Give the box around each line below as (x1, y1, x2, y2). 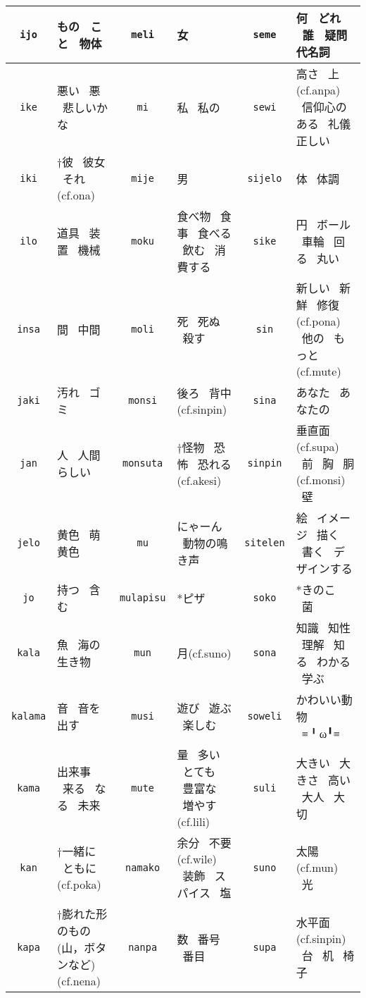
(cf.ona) (57, 187, 95, 203)
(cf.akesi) (177, 472, 222, 488)
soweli (247, 710, 282, 722)
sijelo (247, 172, 282, 184)
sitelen (244, 537, 285, 548)
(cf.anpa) (296, 82, 341, 98)
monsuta (122, 457, 163, 469)
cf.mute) (300, 363, 341, 379)
